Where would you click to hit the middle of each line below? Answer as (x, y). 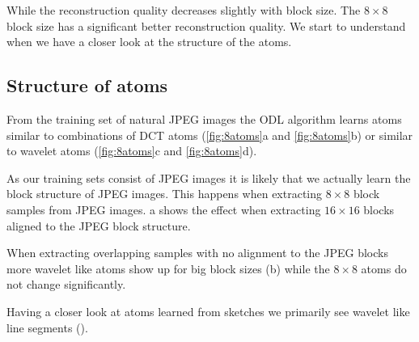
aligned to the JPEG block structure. (99, 225)
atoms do (384, 268)
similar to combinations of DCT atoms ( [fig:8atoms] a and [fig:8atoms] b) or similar (210, 135)
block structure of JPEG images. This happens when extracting (165, 194)
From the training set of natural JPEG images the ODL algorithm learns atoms (204, 118)
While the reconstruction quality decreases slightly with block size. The (184, 10)
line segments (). (47, 327)
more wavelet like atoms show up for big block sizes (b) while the (168, 268)
